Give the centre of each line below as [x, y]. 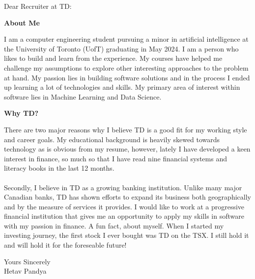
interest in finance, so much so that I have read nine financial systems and [115, 158]
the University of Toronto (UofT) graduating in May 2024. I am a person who [121, 48]
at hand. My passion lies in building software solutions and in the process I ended [127, 77]
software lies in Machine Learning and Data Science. [83, 96]
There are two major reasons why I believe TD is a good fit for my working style [126, 129]
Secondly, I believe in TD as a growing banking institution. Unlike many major [123, 187]
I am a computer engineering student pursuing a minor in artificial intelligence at [126, 39]
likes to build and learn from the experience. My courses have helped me [113, 58]
